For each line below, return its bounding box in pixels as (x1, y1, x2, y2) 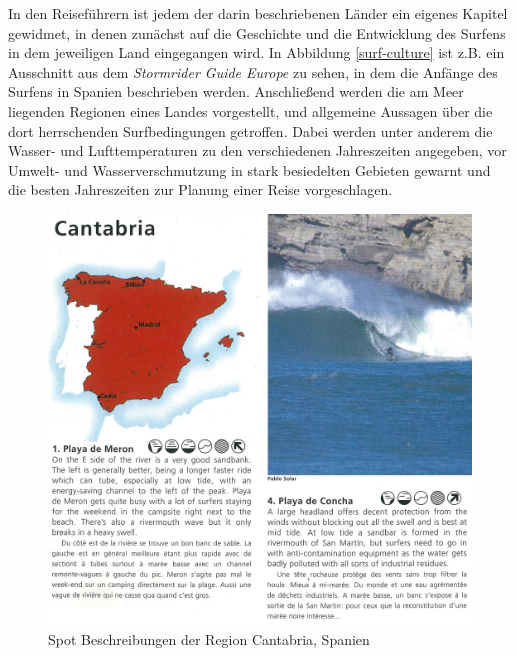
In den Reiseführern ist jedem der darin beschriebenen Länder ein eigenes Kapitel (8, 3, 508, 23)
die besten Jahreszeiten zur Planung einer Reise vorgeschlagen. (8, 179, 393, 200)
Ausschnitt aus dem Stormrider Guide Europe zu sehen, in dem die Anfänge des (8, 61, 498, 82)
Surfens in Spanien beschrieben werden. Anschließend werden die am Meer (8, 81, 464, 102)
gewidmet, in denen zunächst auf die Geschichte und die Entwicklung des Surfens (8, 22, 506, 43)
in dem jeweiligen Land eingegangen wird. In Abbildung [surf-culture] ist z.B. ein (8, 42, 505, 63)
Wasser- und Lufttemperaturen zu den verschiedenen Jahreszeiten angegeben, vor (8, 140, 507, 161)
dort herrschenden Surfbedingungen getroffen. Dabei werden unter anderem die (8, 120, 493, 141)
